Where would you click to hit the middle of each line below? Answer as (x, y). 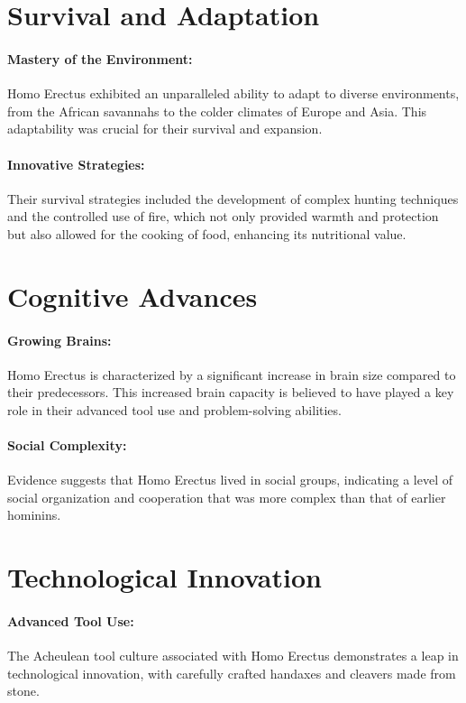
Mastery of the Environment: (100, 58)
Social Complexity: (67, 445)
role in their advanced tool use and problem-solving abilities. (174, 409)
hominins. (34, 515)
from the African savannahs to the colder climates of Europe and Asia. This (217, 111)
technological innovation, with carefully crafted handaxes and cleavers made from (232, 673)
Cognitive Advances (132, 296)
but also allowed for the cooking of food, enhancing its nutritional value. (207, 233)
